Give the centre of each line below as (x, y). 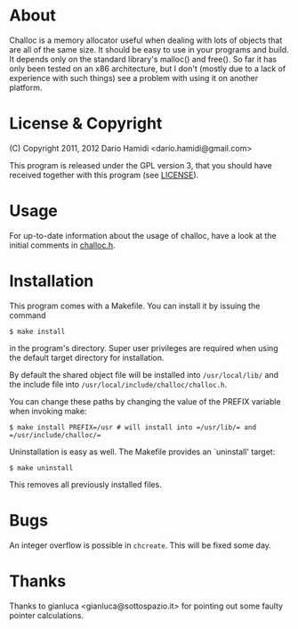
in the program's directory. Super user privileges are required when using (144, 347)
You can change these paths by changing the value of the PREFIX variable (145, 401)
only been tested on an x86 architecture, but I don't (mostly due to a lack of (148, 69)
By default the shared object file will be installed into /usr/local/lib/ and (144, 374)
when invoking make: (48, 411)
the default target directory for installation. (87, 357)
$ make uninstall (41, 468)
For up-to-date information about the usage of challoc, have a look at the (143, 235)
